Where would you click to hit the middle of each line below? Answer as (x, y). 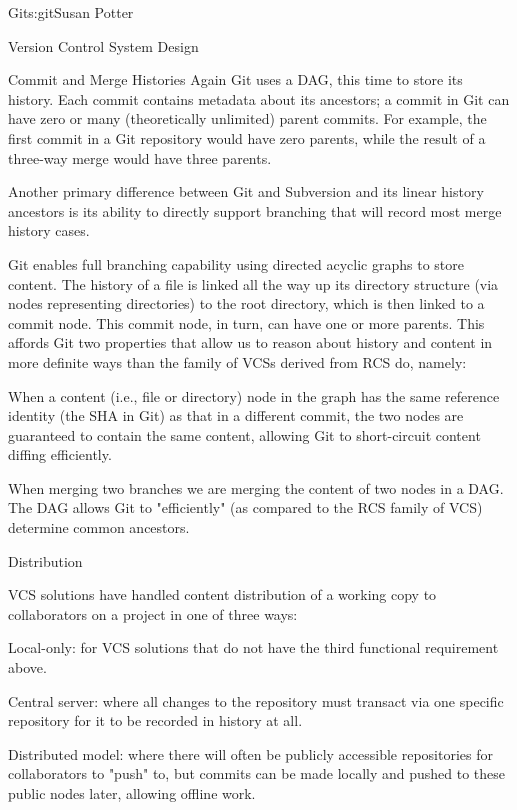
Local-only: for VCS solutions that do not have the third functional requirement (253, 647)
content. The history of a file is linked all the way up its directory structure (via (253, 283)
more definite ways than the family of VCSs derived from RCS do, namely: (237, 361)
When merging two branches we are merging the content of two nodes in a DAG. (256, 487)
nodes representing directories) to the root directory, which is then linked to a (246, 303)
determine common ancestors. (99, 527)
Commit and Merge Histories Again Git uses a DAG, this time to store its (235, 79)
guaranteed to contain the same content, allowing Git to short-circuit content (244, 434)
